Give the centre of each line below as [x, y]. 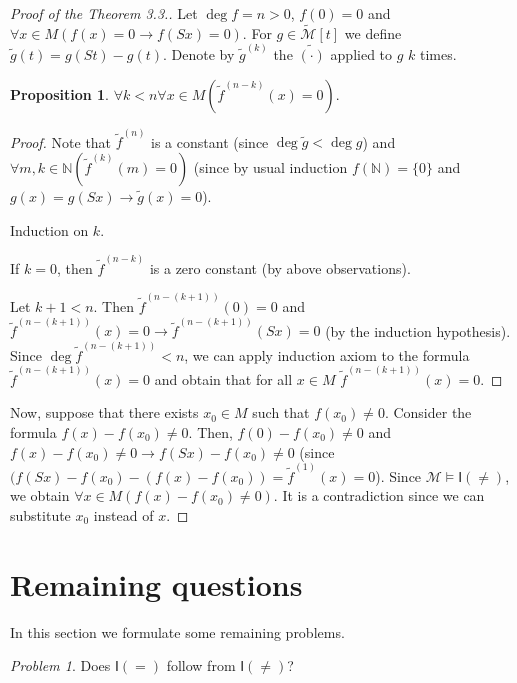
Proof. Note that [61, 141]
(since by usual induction [270, 166]
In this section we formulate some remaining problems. [177, 631]
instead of [123, 514]
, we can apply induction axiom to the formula [327, 354]
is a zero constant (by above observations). [280, 267]
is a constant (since [210, 141]
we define [373, 32]
